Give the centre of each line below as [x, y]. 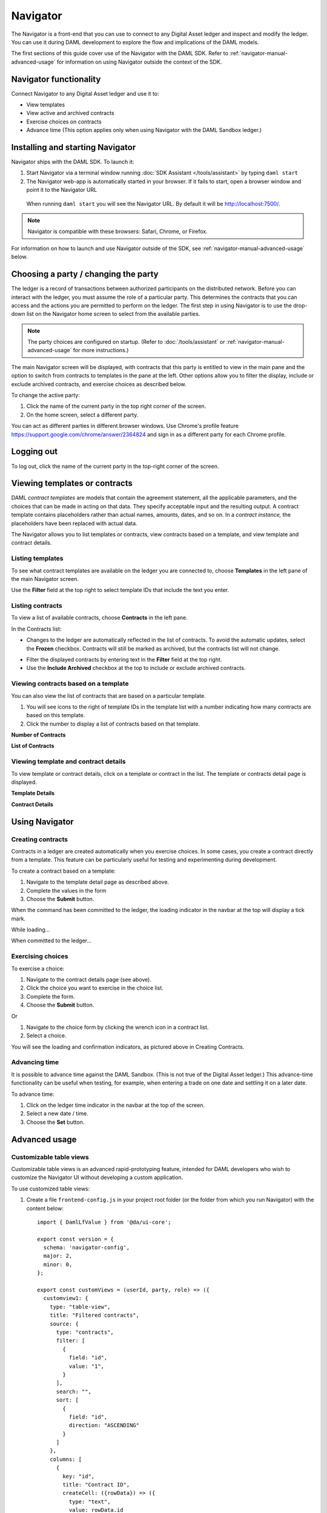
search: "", [74, 1391]
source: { [64, 1324]
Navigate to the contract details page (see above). [89, 979]
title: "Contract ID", [96, 1485]
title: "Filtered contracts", [94, 1315]
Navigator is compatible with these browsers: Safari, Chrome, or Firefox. [118, 231]
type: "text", [90, 1502]
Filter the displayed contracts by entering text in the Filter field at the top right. [124, 659]
